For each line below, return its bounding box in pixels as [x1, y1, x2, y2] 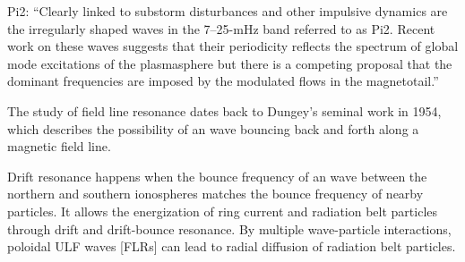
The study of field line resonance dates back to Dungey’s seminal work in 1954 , [7, 101, 442, 120]
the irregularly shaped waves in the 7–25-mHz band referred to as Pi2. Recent [7, 19, 435, 38]
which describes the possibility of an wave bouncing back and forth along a [7, 119, 419, 138]
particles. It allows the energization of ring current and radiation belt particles [7, 201, 438, 220]
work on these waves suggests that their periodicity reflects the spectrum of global [7, 37, 459, 55]
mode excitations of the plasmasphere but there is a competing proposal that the [7, 54, 452, 72]
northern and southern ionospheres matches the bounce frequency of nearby [7, 184, 424, 203]
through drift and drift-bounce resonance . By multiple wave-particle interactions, [7, 219, 452, 238]
